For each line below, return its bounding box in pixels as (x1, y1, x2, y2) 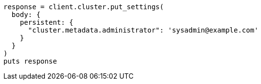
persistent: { (20, 18, 74, 26)
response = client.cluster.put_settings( (3, 3, 164, 11)
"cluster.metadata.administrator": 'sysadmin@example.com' (28, 26, 259, 34)
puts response (3, 57, 57, 65)
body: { (11, 11, 40, 18)
